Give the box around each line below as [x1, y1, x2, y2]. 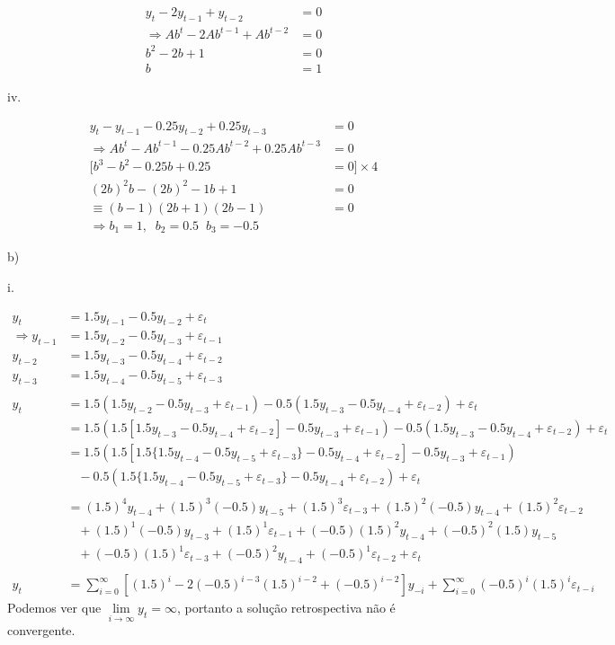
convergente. [7, 621, 76, 640]
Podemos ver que [7, 598, 102, 617]
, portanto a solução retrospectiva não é [176, 598, 396, 617]
